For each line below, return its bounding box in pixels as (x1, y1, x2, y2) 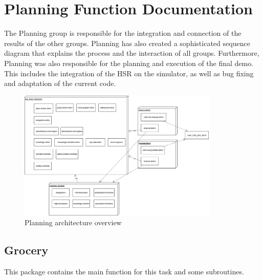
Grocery (4, 242, 49, 258)
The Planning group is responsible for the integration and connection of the (4, 28, 242, 38)
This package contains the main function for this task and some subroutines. (4, 266, 244, 277)
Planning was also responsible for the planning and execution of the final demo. (4, 57, 254, 68)
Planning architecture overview (25, 217, 122, 228)
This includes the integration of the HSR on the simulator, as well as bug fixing (4, 68, 254, 78)
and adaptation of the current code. (4, 78, 116, 89)
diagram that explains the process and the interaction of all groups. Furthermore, (4, 48, 259, 58)
